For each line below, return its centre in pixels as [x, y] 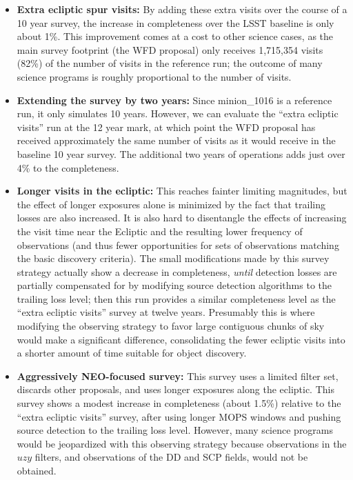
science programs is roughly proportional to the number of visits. [154, 76]
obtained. [37, 470]
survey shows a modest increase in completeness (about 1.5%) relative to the [179, 403]
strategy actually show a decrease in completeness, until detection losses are [177, 271]
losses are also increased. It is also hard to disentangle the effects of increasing [182, 218]
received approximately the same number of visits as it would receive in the [176, 140]
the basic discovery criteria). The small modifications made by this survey [173, 258]
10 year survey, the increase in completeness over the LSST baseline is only [175, 22]
